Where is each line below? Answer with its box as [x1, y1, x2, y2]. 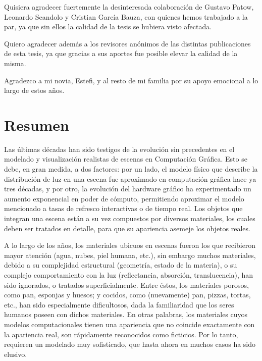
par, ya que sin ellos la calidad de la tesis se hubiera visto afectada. [4, 21, 212, 32]
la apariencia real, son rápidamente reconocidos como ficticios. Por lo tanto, [4, 329, 238, 339]
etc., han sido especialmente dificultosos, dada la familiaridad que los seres [4, 299, 234, 310]
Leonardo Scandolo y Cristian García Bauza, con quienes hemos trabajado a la [4, 11, 248, 22]
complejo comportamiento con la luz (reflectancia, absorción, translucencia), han [4, 270, 253, 280]
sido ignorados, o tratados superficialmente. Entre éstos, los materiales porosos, [4, 279, 249, 290]
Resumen [4, 114, 69, 135]
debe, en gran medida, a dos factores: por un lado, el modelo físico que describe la [4, 164, 258, 174]
